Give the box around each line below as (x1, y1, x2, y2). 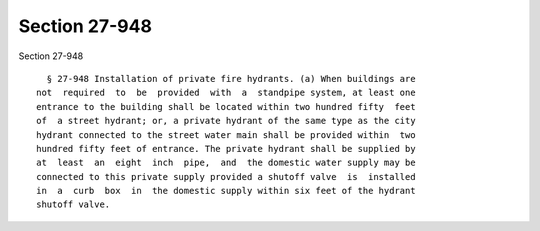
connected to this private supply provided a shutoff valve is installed (36, 171, 416, 182)
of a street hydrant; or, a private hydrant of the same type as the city (36, 115, 416, 127)
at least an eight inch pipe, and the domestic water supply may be (36, 157, 416, 169)
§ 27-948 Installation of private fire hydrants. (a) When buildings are (46, 73, 416, 84)
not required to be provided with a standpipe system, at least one (36, 87, 416, 99)
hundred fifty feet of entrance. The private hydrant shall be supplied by (36, 143, 416, 154)
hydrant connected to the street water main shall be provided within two (36, 129, 416, 140)
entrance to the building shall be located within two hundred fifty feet (36, 101, 416, 112)
